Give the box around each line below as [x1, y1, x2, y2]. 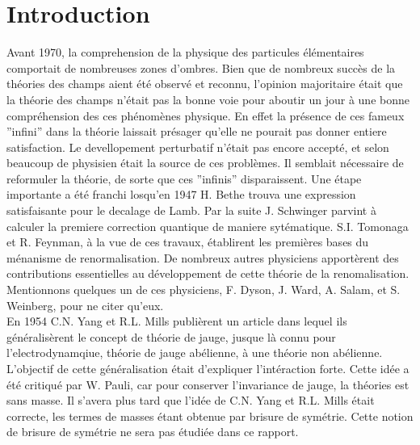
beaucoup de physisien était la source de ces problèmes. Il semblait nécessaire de [6, 154, 404, 171]
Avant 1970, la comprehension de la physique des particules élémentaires [6, 44, 364, 61]
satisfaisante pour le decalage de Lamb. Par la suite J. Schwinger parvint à [6, 202, 376, 219]
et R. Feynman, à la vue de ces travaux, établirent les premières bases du [6, 233, 369, 250]
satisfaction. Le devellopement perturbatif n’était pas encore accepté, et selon [6, 138, 389, 155]
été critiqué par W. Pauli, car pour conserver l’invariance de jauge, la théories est [6, 376, 409, 393]
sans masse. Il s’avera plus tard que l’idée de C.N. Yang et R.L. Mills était [6, 392, 375, 409]
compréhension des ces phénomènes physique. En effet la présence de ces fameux [6, 107, 405, 124]
